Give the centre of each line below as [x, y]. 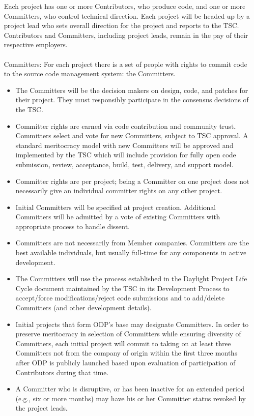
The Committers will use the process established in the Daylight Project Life [131, 279]
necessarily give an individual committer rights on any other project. [119, 191]
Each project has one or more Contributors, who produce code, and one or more [125, 6]
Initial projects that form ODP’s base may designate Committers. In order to [132, 324]
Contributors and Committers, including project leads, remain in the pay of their [126, 35]
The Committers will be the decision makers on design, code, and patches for [132, 90]
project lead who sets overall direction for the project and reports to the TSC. [122, 25]
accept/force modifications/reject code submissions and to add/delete [120, 298]
